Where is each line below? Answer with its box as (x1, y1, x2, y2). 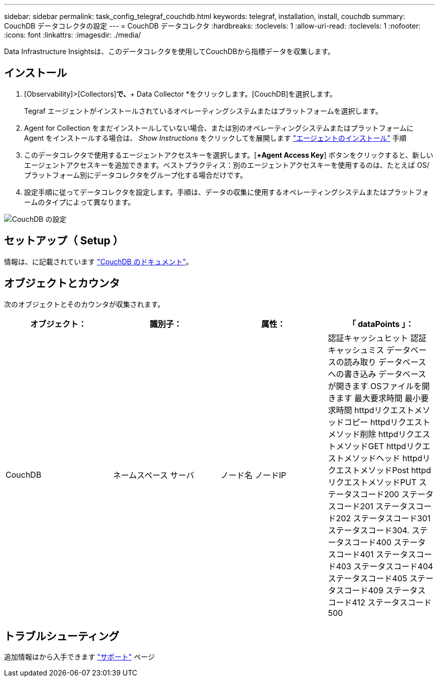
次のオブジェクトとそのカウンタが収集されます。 (4, 299, 165, 308)
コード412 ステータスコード (328, 597, 432, 607)
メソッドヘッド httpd (344, 453, 422, 463)
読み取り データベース (344, 357, 426, 367)
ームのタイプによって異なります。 (24, 197, 135, 206)
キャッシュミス (328, 345, 384, 355)
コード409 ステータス (344, 585, 426, 595)
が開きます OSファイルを (328, 381, 422, 391)
